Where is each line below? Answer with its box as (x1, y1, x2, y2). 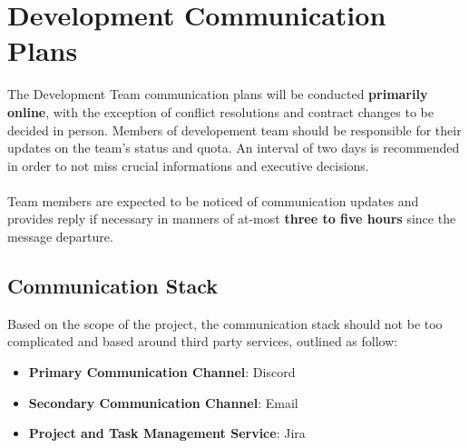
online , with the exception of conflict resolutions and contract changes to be (7, 102, 434, 121)
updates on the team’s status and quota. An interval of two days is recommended (7, 138, 460, 157)
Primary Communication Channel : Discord (28, 363, 296, 382)
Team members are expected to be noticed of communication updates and (7, 191, 419, 210)
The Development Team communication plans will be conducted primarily (7, 85, 428, 104)
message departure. (7, 227, 113, 246)
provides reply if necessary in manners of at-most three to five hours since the (7, 209, 456, 228)
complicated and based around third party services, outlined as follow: (7, 332, 398, 351)
